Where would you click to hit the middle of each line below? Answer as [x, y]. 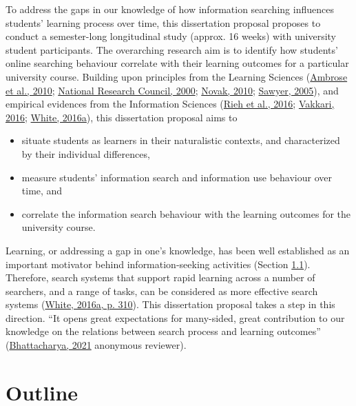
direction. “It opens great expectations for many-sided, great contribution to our [175, 317]
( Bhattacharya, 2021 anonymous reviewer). [96, 345]
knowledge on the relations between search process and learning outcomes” [163, 331]
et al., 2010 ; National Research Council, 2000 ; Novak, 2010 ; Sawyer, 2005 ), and [172, 90]
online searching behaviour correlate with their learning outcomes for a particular [177, 63]
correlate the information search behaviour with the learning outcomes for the [186, 213]
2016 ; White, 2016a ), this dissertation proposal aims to [122, 117]
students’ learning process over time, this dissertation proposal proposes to [163, 22]
